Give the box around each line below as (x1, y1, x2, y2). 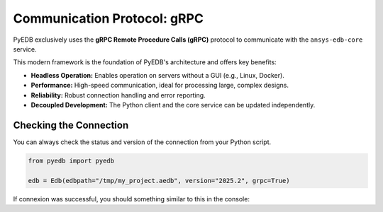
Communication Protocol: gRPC (13, 11, 204, 26)
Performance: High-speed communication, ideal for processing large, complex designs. (30, 81, 289, 90)
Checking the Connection (13, 119, 129, 131)
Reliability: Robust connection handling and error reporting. (30, 90, 206, 99)
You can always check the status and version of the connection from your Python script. (13, 138, 272, 146)
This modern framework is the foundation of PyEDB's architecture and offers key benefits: (13, 58, 277, 66)
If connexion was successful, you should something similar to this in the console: (13, 194, 250, 203)
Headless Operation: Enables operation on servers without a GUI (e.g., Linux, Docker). (30, 71, 285, 79)
